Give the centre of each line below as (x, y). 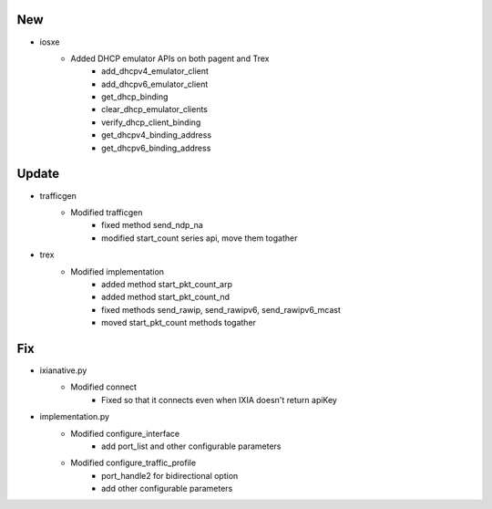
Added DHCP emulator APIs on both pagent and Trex (170, 58)
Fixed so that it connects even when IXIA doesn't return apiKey (219, 400)
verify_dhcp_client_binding (151, 122)
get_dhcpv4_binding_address (157, 135)
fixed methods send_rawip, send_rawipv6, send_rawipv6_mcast (221, 309)
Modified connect (103, 387)
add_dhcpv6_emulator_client (155, 84)
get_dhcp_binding (135, 97)
